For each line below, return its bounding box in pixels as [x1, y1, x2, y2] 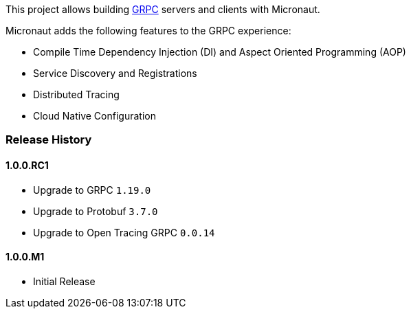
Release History [5, 133, 92, 147]
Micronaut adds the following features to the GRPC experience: [5, 25, 291, 36]
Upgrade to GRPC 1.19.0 [33, 183, 151, 196]
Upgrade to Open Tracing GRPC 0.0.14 [33, 226, 215, 238]
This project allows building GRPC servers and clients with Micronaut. [5, 3, 320, 15]
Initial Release [33, 275, 96, 287]
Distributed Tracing [33, 89, 120, 100]
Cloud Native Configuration [33, 110, 156, 122]
